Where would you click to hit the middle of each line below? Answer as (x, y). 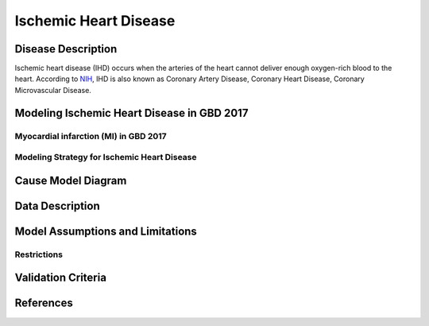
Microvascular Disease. (53, 90)
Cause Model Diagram (71, 180)
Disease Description (66, 49)
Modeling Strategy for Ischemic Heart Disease (106, 157)
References (44, 303)
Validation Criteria (61, 278)
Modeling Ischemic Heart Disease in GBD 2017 (131, 113)
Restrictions (39, 254)
